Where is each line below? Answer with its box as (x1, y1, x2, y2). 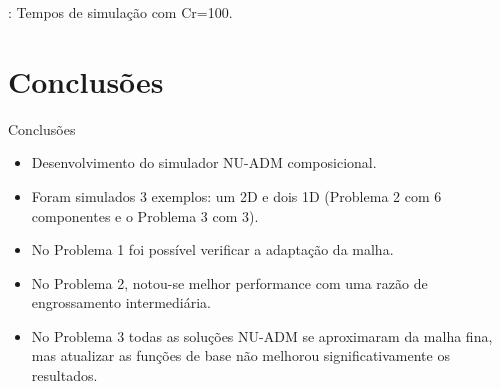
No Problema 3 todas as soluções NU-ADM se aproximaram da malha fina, (31, 325, 493, 346)
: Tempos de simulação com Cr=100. (8, 2, 233, 22)
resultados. (31, 365, 98, 386)
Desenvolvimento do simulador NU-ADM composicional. (31, 152, 377, 173)
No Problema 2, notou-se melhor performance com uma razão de (31, 272, 428, 293)
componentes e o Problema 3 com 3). (31, 205, 259, 226)
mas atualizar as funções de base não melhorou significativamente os (31, 345, 450, 366)
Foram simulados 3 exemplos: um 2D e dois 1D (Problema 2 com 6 (31, 185, 442, 206)
